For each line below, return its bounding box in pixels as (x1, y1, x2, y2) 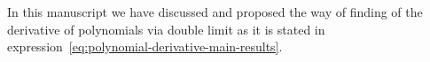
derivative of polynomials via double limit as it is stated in (7, 19, 325, 38)
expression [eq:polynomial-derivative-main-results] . (7, 37, 283, 56)
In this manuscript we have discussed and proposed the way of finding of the (7, 3, 423, 20)
